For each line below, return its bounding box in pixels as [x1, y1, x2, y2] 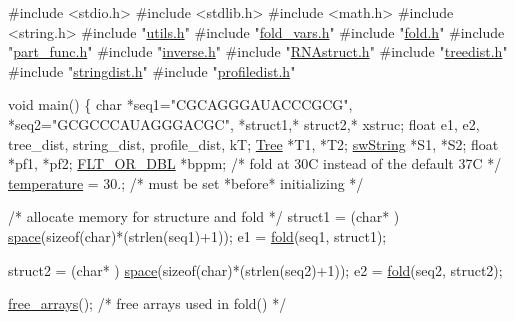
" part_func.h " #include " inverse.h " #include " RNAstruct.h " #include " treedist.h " [8, 41, 508, 62]
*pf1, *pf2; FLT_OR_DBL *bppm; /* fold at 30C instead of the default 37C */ [8, 153, 502, 174]
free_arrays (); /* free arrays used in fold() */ [8, 293, 287, 314]
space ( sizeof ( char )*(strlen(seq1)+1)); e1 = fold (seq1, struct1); [8, 225, 387, 246]
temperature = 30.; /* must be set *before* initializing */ [8, 172, 364, 193]
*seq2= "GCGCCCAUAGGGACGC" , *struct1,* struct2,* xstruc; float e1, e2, [8, 113, 480, 134]
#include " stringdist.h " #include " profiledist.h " [8, 60, 296, 81]
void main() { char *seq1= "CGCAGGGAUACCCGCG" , [8, 94, 353, 115]
